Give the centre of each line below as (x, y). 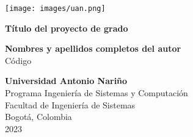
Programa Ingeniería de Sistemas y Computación (96, 93)
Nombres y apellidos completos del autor (93, 48)
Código (18, 60)
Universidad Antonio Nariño (66, 81)
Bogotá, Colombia (38, 117)
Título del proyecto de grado (67, 28)
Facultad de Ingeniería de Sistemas (70, 104)
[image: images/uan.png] (55, 9)
